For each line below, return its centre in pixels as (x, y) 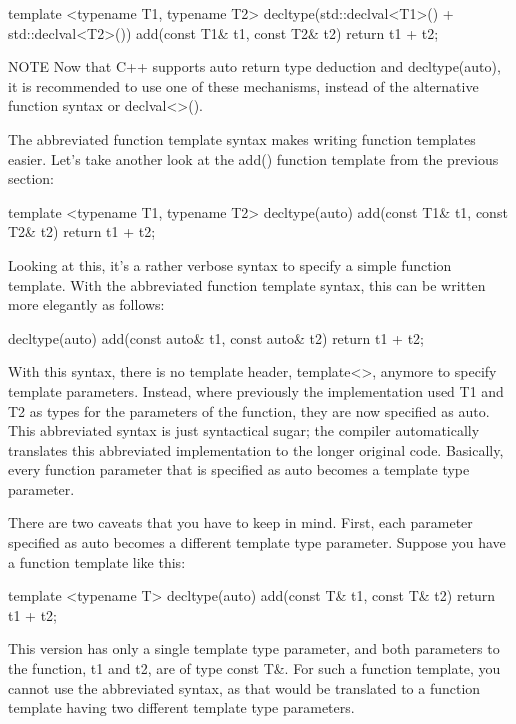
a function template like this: (97, 561)
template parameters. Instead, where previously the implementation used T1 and (256, 390)
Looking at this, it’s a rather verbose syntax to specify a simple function (230, 264)
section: (31, 178)
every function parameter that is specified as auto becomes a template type (239, 469)
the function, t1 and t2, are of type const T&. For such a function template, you (254, 668)
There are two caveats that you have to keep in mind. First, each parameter (240, 522)
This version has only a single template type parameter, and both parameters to (254, 648)
